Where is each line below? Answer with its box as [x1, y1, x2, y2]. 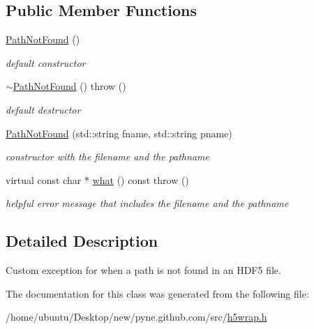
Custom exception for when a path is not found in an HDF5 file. [6, 263, 281, 277]
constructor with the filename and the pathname [6, 149, 209, 164]
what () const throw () [92, 172, 189, 187]
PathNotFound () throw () [13, 79, 126, 93]
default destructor [6, 102, 81, 116]
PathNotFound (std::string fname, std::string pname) [6, 125, 232, 140]
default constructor [6, 55, 86, 70]
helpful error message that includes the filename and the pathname [6, 196, 289, 211]
